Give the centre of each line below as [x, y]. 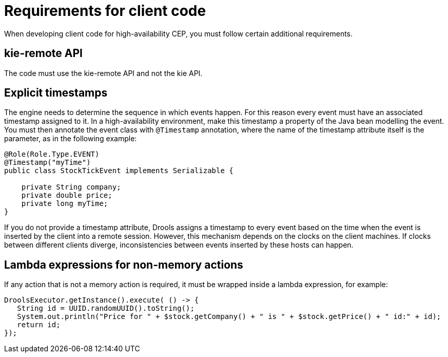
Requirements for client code [105, 11]
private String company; [71, 187]
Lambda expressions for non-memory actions [124, 265]
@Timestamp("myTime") [47, 163]
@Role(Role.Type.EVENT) [52, 154]
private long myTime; [65, 204]
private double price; [67, 195]
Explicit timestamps [56, 93]
